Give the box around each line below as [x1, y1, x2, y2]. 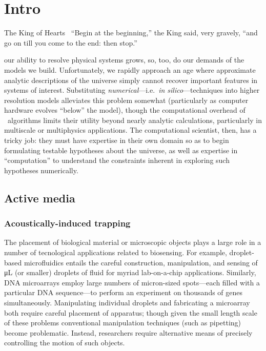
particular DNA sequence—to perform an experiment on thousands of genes [4, 287, 243, 298]
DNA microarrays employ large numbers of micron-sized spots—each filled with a [4, 277, 260, 287]
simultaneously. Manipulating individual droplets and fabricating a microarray [4, 297, 250, 307]
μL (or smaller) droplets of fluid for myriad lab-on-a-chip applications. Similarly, [4, 267, 256, 278]
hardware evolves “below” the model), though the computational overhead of [4, 105, 245, 115]
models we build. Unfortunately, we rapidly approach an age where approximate [4, 64, 256, 75]
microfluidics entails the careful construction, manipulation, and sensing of [24, 257, 258, 267]
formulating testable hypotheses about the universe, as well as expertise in [4, 144, 238, 155]
